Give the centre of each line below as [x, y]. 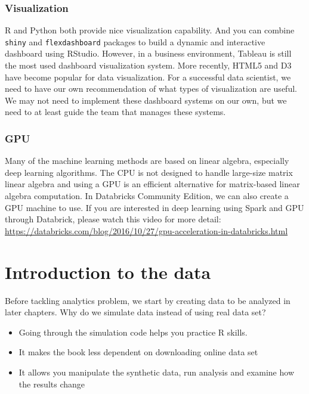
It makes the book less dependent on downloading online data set [138, 352]
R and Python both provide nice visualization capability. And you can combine [150, 30]
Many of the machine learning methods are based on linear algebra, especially [147, 161]
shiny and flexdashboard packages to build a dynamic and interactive [135, 41]
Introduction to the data [108, 272]
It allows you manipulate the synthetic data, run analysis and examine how [156, 372]
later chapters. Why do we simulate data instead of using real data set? [135, 312]
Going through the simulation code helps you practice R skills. [133, 332]
